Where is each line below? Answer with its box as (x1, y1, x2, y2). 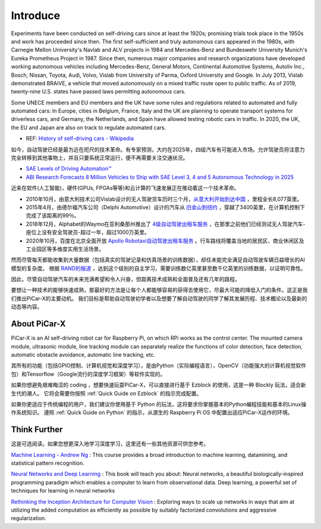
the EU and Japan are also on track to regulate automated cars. (11, 124, 166, 131)
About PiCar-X (11, 319, 66, 329)
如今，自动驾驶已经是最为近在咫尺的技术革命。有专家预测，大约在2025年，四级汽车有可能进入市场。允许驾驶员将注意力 (11, 146, 306, 153)
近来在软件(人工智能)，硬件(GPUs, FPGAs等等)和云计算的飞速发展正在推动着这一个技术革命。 (11, 185, 240, 192)
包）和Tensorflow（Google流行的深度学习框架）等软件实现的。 (11, 370, 166, 378)
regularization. (11, 515, 47, 522)
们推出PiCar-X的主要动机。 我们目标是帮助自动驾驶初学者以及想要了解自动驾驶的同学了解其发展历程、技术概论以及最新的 (11, 295, 307, 302)
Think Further (11, 425, 63, 435)
